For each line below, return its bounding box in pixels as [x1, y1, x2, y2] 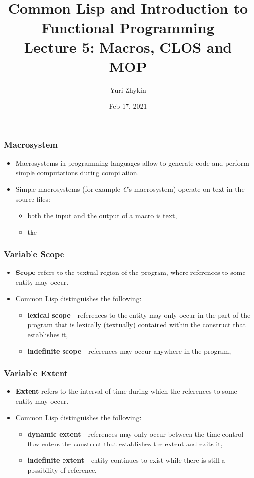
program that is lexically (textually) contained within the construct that [27, 319, 246, 330]
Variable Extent [4, 367, 68, 379]
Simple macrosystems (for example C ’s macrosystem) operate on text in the [15, 184, 245, 194]
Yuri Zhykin [110, 84, 146, 95]
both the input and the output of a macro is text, [27, 210, 177, 220]
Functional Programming [41, 17, 215, 37]
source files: [15, 193, 50, 204]
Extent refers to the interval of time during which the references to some [15, 386, 237, 396]
